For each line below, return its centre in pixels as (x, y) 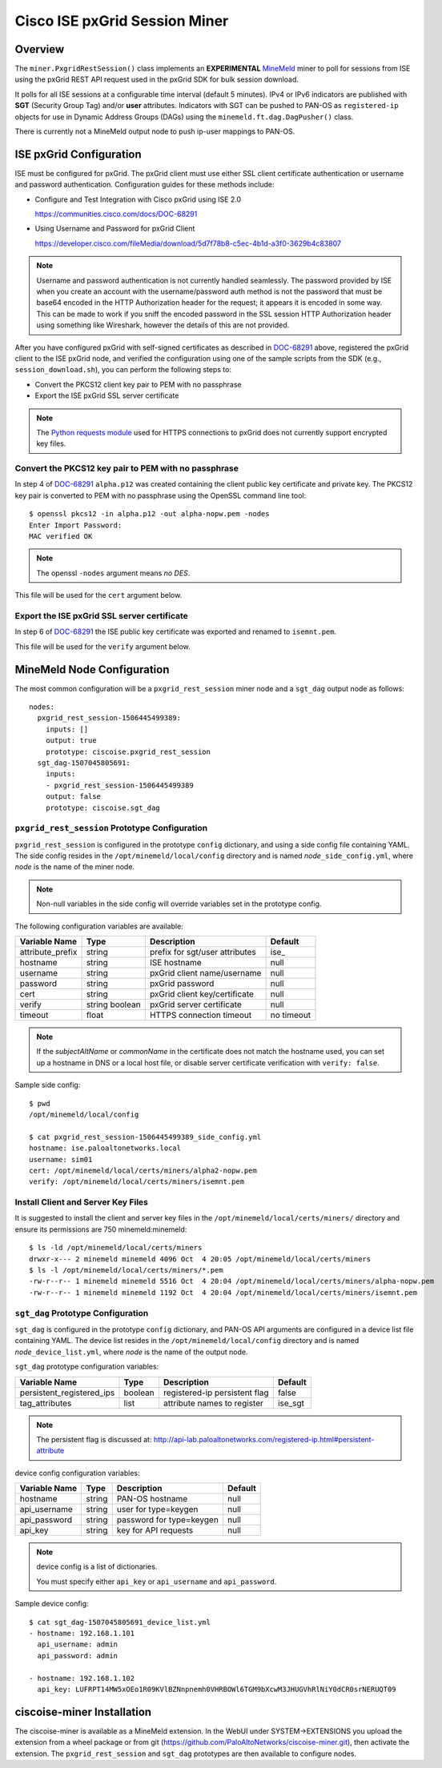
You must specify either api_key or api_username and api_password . (157, 1582)
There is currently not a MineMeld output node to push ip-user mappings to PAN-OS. (155, 131)
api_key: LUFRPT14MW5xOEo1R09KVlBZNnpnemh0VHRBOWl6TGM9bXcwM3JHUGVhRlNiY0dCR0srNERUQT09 (217, 1689)
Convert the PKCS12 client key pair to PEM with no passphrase (138, 384)
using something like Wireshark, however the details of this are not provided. (163, 325)
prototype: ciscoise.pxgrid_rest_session (128, 752)
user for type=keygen (157, 1509)
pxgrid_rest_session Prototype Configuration (111, 828)
